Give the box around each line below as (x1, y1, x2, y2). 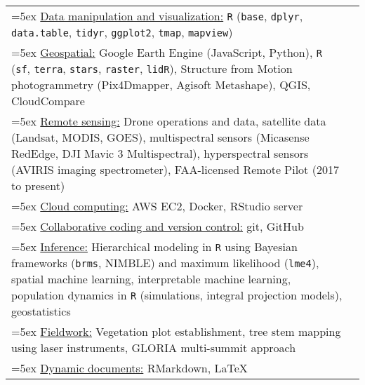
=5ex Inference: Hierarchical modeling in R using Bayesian (11, 238, 298, 255)
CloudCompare (11, 93, 85, 109)
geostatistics (11, 303, 71, 319)
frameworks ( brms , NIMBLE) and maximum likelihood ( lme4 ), (11, 255, 319, 271)
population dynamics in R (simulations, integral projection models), (11, 287, 343, 303)
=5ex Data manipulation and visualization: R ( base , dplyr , (11, 8, 303, 24)
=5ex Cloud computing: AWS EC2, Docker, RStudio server (11, 198, 303, 214)
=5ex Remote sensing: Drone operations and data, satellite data (11, 113, 326, 129)
